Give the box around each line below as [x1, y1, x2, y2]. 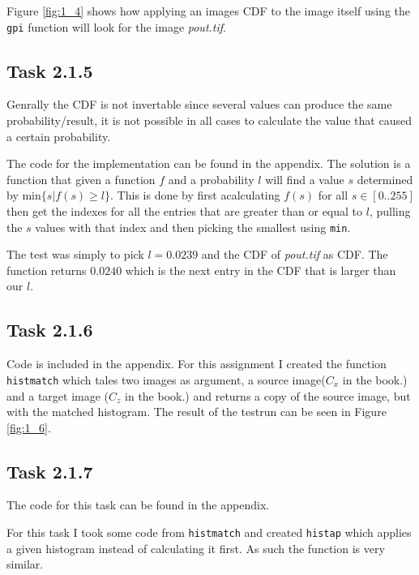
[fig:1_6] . [6, 418, 51, 436]
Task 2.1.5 [6, 58, 93, 83]
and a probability [168, 170, 254, 187]
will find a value [265, 170, 344, 187]
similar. [6, 556, 44, 573]
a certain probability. [6, 127, 111, 144]
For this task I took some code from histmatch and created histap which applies [6, 524, 412, 541]
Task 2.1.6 [6, 317, 93, 342]
